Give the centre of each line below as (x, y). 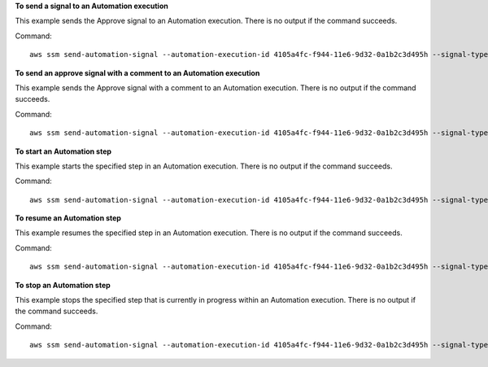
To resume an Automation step (68, 218)
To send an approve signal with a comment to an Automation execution (137, 72)
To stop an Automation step (63, 285)
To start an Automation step (63, 151)
